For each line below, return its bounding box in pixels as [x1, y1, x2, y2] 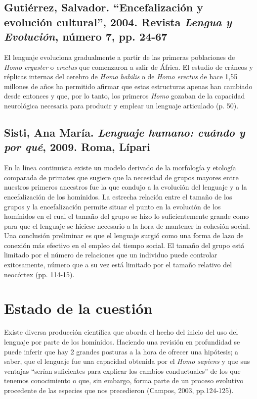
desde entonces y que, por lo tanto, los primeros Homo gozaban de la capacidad [4, 91, 245, 101]
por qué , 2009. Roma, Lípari [4, 139, 150, 154]
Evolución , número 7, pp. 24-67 [4, 29, 168, 44]
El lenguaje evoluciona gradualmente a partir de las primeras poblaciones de [4, 51, 235, 62]
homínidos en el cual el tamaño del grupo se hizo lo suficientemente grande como [4, 211, 249, 221]
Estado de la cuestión [4, 298, 153, 318]
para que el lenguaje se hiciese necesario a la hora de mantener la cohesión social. [4, 220, 250, 231]
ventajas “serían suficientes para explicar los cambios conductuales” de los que [4, 365, 241, 376]
